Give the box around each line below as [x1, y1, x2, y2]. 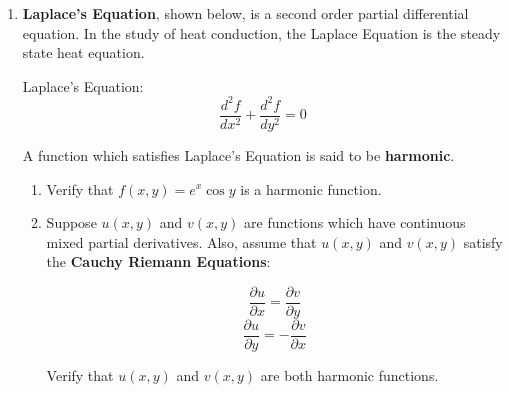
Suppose [46, 212, 97, 233]
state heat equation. [22, 42, 145, 63]
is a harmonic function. [240, 178, 382, 199]
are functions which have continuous [244, 212, 466, 233]
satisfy [463, 231, 503, 252]
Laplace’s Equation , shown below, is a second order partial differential [22, 3, 469, 23]
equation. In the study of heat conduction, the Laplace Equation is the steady [22, 22, 501, 43]
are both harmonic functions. [260, 365, 439, 386]
